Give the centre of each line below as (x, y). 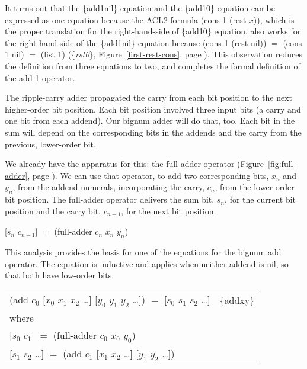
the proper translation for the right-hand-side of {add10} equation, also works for (153, 31)
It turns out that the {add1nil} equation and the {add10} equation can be (140, 8)
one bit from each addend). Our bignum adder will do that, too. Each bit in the (150, 121)
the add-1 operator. (40, 77)
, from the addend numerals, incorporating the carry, (109, 187)
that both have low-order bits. (60, 275)
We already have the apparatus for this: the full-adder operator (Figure (135, 164)
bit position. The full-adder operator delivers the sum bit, (110, 199)
